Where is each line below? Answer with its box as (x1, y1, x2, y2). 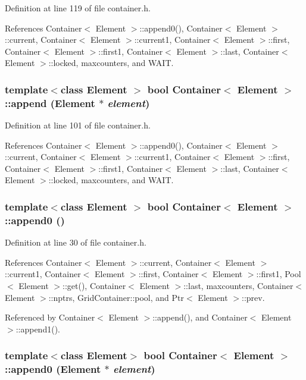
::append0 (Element (5, 362, 101, 376)
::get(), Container (63, 279, 126, 291)
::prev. (242, 291, 265, 303)
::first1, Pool (256, 268, 301, 280)
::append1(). (15, 322, 60, 335)
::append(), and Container (152, 311, 248, 324)
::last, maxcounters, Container (183, 279, 293, 291)
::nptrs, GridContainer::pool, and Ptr (48, 291, 185, 303)
